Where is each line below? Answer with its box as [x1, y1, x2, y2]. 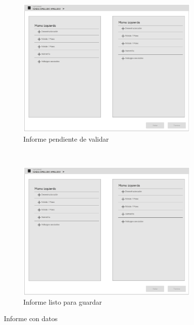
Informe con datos [4, 313, 58, 323]
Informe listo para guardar [23, 297, 102, 307]
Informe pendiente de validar [23, 133, 109, 144]
